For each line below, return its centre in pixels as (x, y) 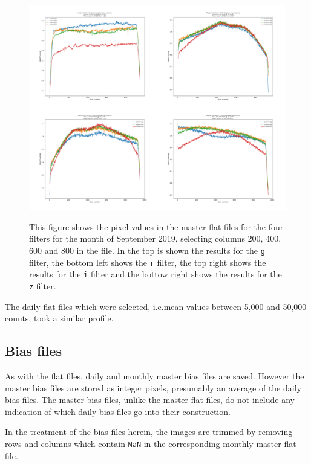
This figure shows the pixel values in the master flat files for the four (156, 226)
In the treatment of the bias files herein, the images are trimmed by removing (149, 432)
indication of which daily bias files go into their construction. (118, 411)
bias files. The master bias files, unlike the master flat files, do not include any (150, 400)
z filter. (43, 285)
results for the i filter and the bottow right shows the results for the (155, 274)
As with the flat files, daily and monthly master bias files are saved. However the (155, 375)
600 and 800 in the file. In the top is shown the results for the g (147, 250)
